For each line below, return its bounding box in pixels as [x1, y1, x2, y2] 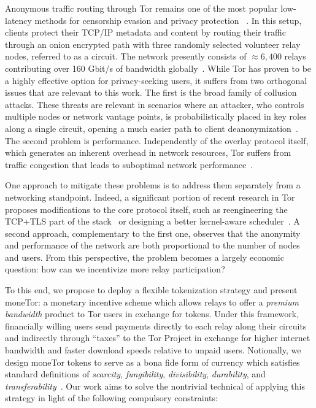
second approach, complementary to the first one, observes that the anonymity [5, 226, 301, 239]
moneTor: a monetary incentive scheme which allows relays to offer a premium [5, 295, 299, 308]
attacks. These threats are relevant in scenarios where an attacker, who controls [5, 98, 304, 110]
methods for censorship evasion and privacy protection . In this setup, [34, 13, 302, 26]
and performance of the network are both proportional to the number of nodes [5, 239, 300, 252]
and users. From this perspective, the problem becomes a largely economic [5, 250, 284, 263]
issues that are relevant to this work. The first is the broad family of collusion [5, 86, 297, 99]
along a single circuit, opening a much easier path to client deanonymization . [5, 121, 298, 134]
